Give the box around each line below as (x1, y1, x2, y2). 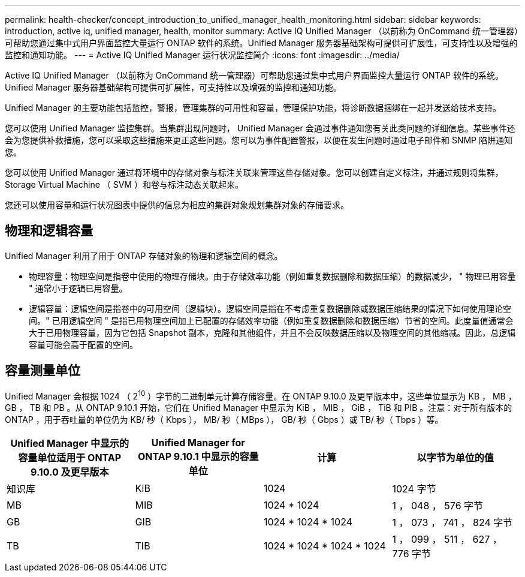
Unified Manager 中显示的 (10, 437, 129, 450)
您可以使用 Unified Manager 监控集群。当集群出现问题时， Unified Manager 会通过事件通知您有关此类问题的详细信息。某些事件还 (5, 123, 515, 133)
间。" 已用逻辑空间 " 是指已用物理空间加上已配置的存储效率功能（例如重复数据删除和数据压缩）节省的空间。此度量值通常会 (29, 315, 514, 326)
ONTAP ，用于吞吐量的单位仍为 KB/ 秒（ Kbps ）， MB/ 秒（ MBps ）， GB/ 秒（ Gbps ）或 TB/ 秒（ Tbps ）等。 (5, 414, 443, 425)
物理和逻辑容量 (5, 223, 93, 239)
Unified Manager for (151, 437, 245, 449)
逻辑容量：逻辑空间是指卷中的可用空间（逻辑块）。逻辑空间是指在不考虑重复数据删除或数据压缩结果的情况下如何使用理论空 (29, 303, 511, 314)
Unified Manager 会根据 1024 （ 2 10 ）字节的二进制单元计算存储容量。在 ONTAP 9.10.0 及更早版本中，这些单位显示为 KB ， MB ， (5, 389, 517, 401)
